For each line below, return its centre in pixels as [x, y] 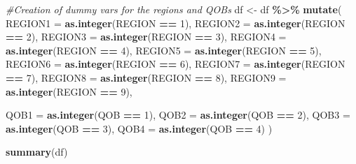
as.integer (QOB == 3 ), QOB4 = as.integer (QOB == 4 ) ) [139, 128]
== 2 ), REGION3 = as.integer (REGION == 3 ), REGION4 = [146, 37]
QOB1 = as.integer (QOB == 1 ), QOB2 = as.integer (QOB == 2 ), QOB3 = [178, 115]
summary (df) [37, 152]
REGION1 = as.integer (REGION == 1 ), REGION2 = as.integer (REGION [176, 23]
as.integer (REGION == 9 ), [69, 91]
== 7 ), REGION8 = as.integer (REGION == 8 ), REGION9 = [146, 77]
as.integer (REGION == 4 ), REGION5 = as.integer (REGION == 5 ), [164, 50]
